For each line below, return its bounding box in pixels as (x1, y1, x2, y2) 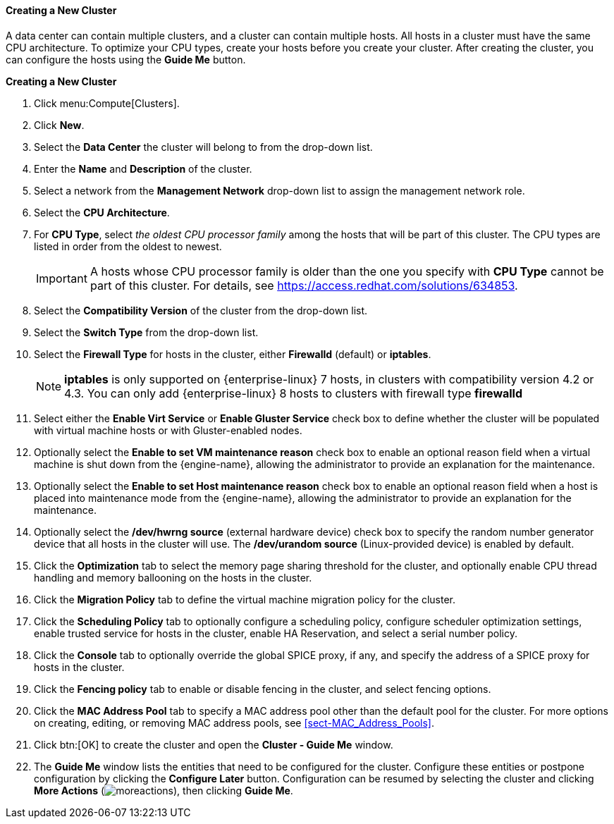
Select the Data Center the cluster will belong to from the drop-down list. (34, 140, 373, 153)
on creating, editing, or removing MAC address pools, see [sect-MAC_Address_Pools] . (34, 716, 434, 729)
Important (36, 271, 87, 285)
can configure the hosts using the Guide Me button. (6, 53, 246, 66)
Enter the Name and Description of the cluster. (34, 162, 252, 175)
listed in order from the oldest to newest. (34, 240, 222, 252)
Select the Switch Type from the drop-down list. (34, 326, 259, 338)
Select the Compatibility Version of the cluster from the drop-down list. (34, 304, 368, 316)
